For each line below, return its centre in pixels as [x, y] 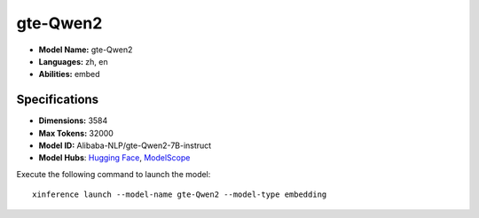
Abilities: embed [70, 74]
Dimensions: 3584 [73, 121]
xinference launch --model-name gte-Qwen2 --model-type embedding [180, 195]
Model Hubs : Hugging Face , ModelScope [114, 158]
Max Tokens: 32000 [76, 133]
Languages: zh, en [73, 61]
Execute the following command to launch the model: [114, 174]
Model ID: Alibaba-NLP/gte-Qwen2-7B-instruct [125, 145]
